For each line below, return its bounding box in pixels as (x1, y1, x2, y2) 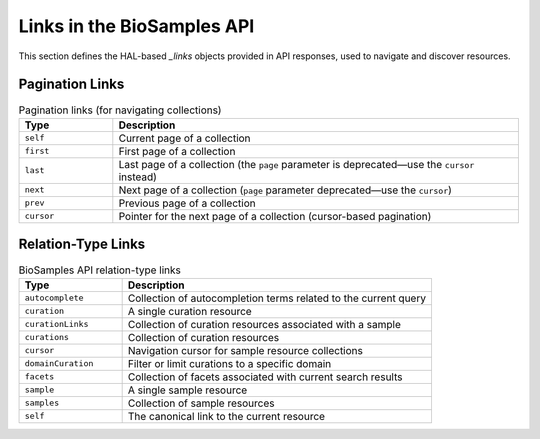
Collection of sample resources (127, 396, 275, 410)
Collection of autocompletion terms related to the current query (127, 291, 427, 305)
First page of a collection (118, 144, 236, 158)
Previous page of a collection (118, 196, 256, 210)
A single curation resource (127, 304, 252, 318)
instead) (118, 170, 157, 184)
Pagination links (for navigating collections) (18, 103, 222, 117)
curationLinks (24, 319, 89, 330)
